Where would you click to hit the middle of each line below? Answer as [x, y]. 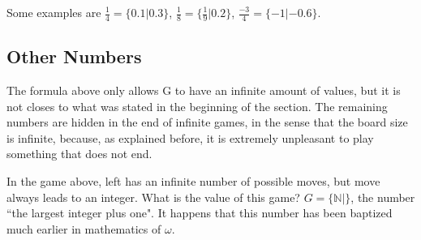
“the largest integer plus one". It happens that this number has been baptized [200, 213]
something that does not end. [79, 154]
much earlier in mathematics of [84, 228]
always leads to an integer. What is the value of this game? [153, 197]
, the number [383, 197]
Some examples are [54, 12]
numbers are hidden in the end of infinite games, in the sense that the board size [207, 122]
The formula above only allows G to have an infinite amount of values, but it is [204, 90]
